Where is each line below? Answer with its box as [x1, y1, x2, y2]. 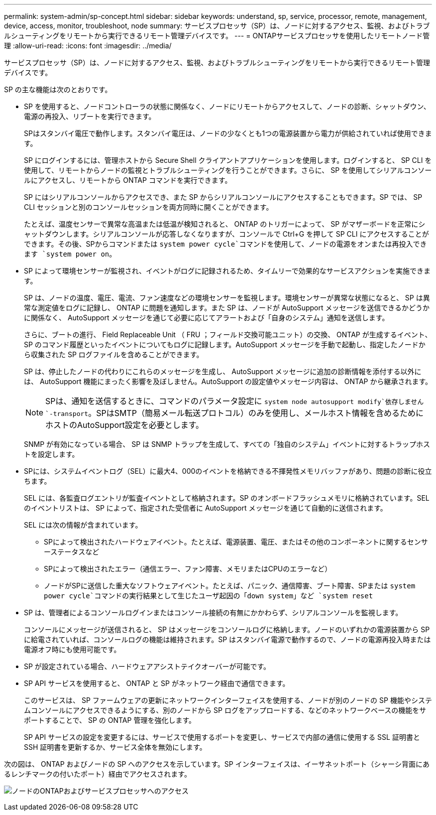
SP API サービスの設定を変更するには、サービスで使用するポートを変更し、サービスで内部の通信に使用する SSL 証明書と [24, 733, 420, 741]
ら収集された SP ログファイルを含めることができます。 [24, 350, 204, 359]
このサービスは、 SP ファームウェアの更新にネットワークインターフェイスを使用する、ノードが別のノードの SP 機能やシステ [24, 696, 432, 704]
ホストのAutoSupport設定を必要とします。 [45, 420, 204, 430]
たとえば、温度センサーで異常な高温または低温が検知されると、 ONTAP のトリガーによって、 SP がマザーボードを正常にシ [24, 220, 426, 228]
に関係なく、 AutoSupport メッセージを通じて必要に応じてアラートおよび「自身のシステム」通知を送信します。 [24, 313, 389, 322]
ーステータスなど [44, 547, 100, 556]
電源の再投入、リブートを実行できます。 [24, 112, 156, 121]
